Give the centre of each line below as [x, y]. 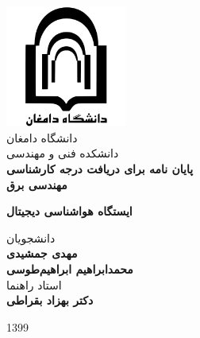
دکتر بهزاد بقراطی [50, 300]
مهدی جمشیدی [42, 253]
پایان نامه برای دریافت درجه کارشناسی [100, 168]
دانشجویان [31, 237]
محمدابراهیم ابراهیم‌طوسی [70, 268]
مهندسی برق [37, 184]
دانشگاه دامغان [42, 137]
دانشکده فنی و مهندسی [63, 153]
